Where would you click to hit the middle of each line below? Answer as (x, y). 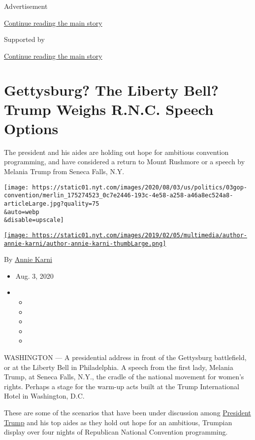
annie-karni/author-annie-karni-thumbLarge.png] (85, 243)
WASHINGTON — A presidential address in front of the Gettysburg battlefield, (125, 357)
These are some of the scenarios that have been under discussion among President (127, 412)
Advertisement (26, 6)
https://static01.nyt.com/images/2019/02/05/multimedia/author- (140, 235)
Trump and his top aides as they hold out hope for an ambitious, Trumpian (118, 422)
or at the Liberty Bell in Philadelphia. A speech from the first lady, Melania (119, 367)
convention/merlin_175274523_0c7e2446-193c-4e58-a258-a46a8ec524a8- (119, 196)
